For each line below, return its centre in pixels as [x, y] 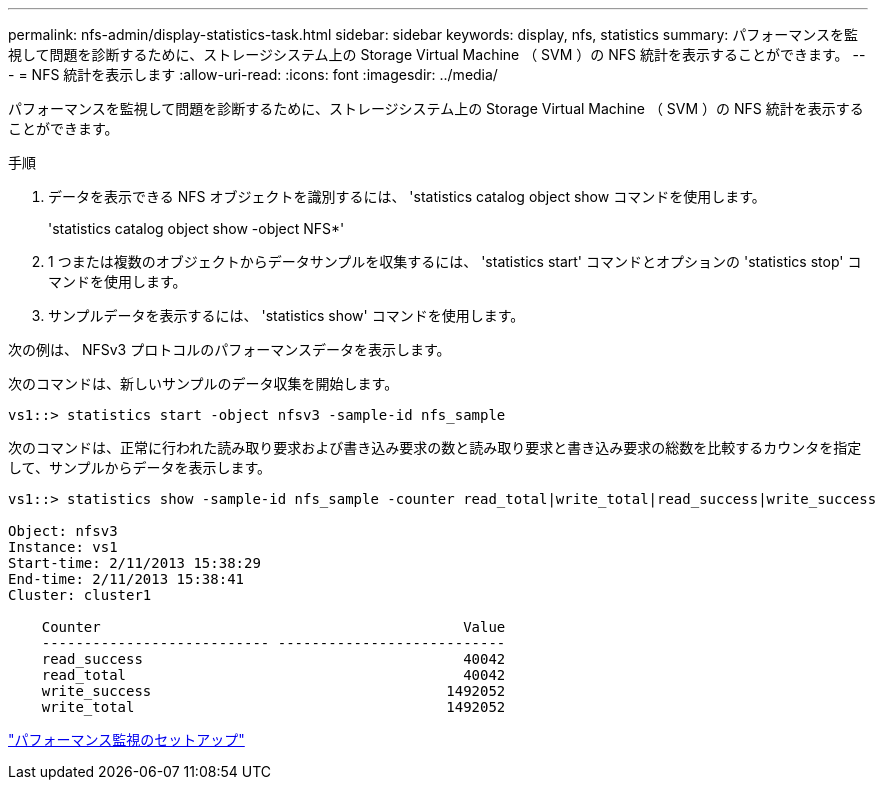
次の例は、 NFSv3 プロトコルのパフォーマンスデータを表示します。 [229, 349]
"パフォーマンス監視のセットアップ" [126, 739]
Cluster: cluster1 [80, 595]
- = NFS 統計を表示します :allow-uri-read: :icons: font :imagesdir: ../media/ [253, 74]
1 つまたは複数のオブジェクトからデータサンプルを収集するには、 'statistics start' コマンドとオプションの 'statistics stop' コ [455, 261]
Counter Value [273, 627]
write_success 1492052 [273, 691]
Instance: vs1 [63, 547]
